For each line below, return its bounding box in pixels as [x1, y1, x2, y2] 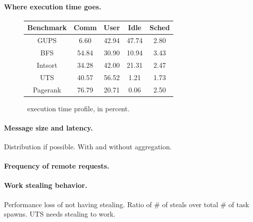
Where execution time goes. [4, 1, 101, 11]
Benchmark [27, 22, 67, 33]
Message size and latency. [4, 122, 93, 133]
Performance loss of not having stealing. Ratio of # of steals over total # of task [4, 199, 249, 209]
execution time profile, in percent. [27, 103, 130, 113]
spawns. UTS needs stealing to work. [4, 209, 116, 219]
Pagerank [33, 84, 61, 94]
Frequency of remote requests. [4, 161, 109, 171]
